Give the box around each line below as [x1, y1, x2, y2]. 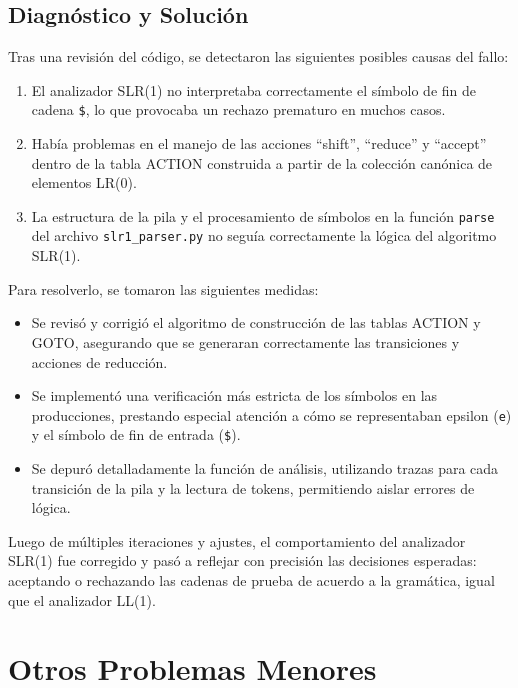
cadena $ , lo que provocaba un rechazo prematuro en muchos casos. [31, 99, 446, 120]
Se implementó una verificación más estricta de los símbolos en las [31, 385, 438, 406]
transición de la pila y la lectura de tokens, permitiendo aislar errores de [31, 477, 475, 498]
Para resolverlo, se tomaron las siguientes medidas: [8, 278, 319, 299]
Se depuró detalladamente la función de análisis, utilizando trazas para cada [31, 458, 499, 479]
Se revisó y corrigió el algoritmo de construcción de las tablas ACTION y [31, 312, 481, 333]
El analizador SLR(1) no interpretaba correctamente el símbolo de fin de [31, 79, 476, 100]
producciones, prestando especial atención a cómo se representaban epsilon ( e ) [31, 404, 512, 425]
